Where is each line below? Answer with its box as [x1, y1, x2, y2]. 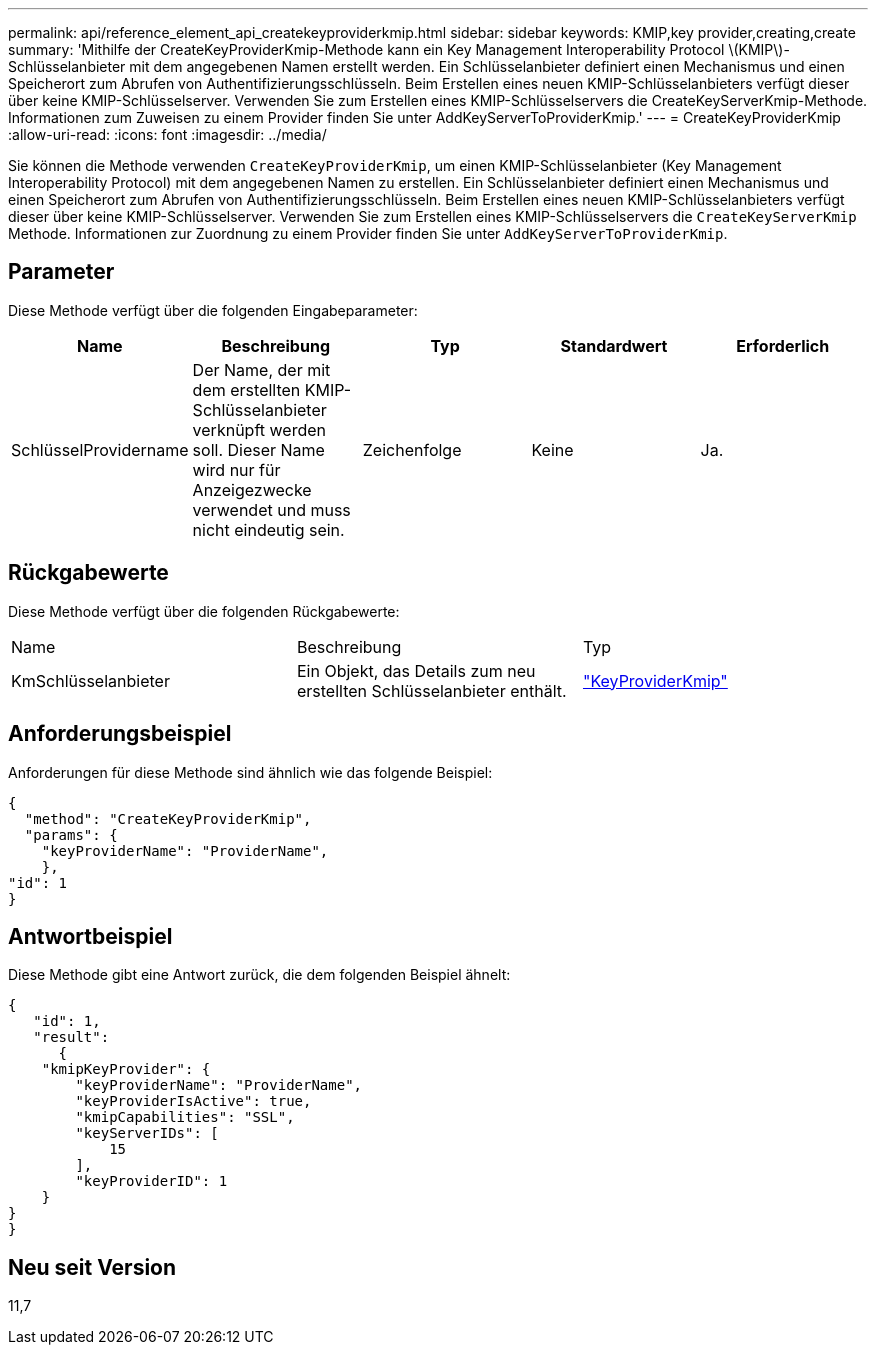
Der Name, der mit [192, 359, 331, 380]
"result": [33, 1029, 110, 1046]
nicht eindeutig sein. [192, 519, 345, 540]
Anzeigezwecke [192, 479, 312, 500]
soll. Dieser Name [192, 439, 325, 460]
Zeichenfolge [362, 439, 462, 460]
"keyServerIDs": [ [75, 1125, 219, 1142]
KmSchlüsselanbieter [11, 670, 170, 691]
